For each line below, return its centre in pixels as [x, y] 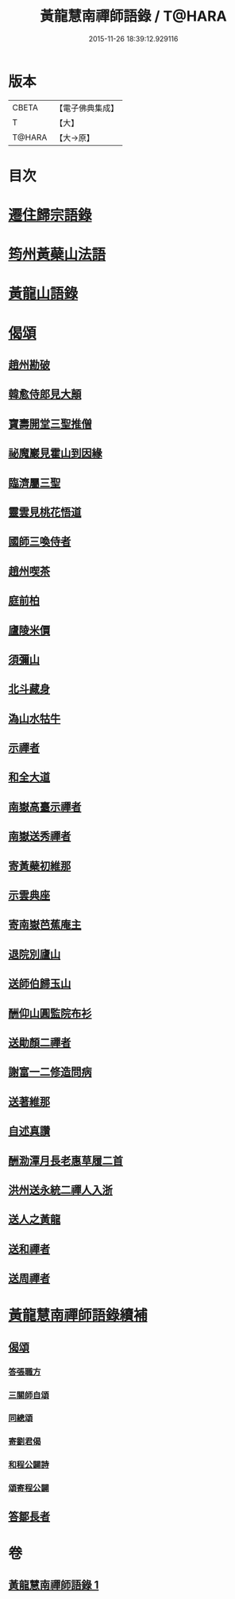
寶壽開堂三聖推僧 [50, 424]
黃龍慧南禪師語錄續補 [78, 1316]
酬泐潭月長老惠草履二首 [65, 1160]
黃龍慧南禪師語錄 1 [54, 1585]
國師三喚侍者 [40, 542]
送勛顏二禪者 [40, 1042]
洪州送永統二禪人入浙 [60, 1190]
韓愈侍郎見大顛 [45, 394]
